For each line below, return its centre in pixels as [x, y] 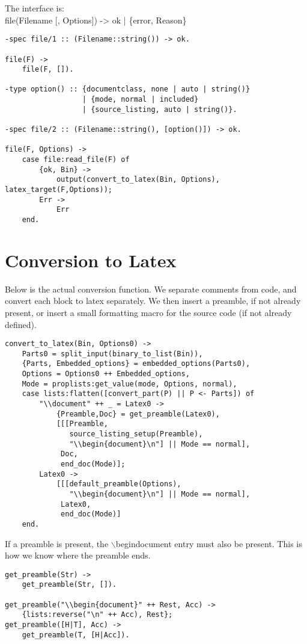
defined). [21, 324]
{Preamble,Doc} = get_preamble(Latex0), [138, 414]
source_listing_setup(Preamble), [136, 434]
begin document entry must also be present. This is [209, 543]
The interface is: [35, 8]
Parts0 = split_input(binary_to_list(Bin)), [112, 354]
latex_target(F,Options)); [59, 190]
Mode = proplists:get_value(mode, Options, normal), [129, 384]
